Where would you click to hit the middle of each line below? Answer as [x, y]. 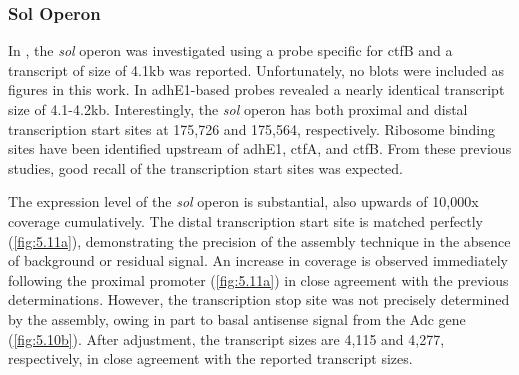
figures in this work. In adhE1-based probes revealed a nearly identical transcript [256, 89]
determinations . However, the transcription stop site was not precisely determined [259, 299]
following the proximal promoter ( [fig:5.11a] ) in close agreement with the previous [258, 279]
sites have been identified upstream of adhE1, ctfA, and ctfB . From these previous [260, 148]
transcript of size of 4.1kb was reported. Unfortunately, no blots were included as [256, 69]
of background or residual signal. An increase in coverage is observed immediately [258, 260]
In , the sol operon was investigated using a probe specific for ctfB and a [230, 50]
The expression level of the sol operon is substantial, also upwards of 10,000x [243, 201]
